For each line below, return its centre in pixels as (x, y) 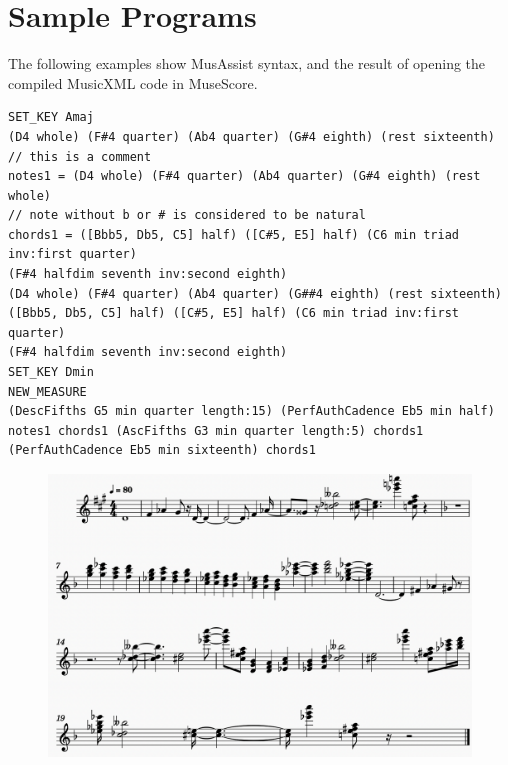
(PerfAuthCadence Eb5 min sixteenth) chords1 (162, 450)
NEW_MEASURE (47, 391)
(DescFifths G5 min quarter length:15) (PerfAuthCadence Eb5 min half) (251, 411)
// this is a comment (80, 156)
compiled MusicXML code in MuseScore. (133, 82)
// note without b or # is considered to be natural (187, 215)
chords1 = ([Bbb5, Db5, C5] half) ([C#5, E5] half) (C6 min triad (234, 234)
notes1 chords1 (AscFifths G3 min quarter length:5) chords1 (216, 430)
